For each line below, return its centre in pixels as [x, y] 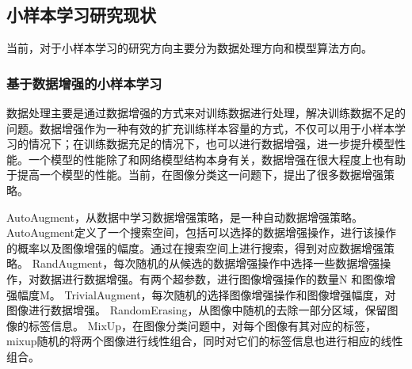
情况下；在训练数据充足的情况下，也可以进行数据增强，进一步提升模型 [211, 144]
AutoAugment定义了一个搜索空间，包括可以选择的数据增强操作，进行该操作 [201, 232]
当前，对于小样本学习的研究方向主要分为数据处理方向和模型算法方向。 [189, 48]
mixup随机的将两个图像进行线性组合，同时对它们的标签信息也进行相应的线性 [205, 341]
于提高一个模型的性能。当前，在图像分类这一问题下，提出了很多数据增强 [195, 175]
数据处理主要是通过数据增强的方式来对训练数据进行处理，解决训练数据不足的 [206, 113]
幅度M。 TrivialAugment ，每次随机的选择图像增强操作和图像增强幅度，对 [206, 294]
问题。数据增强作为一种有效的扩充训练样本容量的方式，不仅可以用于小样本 [200, 128]
